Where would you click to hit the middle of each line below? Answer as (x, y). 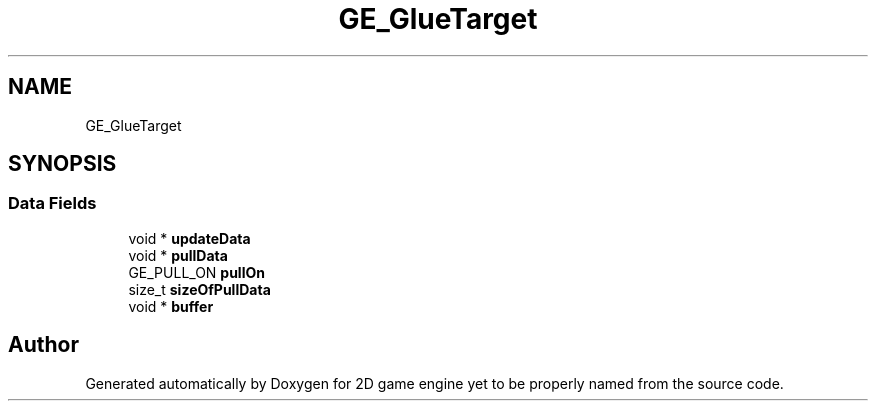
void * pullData (178, 255)
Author (43, 345)
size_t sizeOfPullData (199, 289)
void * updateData (189, 238)
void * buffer (171, 306)
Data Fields (52, 203)
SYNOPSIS (62, 164)
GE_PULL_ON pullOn (196, 272)
